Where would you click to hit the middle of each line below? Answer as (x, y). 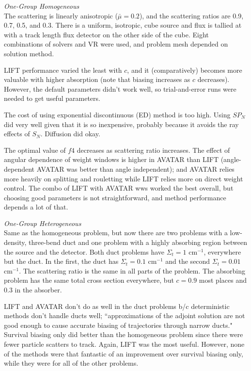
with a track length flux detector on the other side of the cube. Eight (106, 34)
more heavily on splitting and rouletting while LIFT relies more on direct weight (124, 178)
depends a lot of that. (36, 207)
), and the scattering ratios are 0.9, (191, 15)
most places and (223, 280)
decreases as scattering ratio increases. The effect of (153, 150)
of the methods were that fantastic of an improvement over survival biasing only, (124, 353)
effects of (17, 134)
